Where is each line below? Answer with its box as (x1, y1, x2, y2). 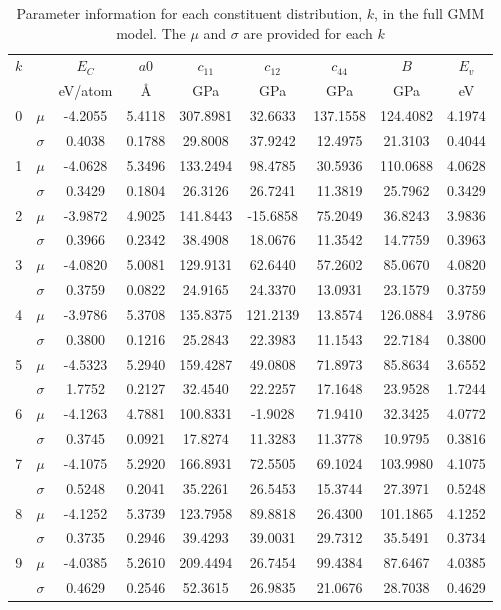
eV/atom (58, 80, 113, 101)
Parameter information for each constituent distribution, (16, 3, 363, 23)
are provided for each (243, 22, 373, 43)
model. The (116, 22, 186, 43)
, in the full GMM (374, 3, 485, 23)
